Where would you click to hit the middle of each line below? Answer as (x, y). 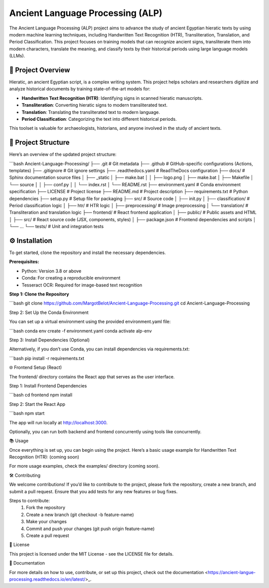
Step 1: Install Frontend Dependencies (48, 386)
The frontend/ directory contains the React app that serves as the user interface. (92, 376)
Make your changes (46, 522)
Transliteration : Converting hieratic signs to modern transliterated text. (95, 105)
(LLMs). (17, 56)
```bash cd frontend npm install (41, 395)
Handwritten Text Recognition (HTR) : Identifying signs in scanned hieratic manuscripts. (112, 98)
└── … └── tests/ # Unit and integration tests (57, 227)
